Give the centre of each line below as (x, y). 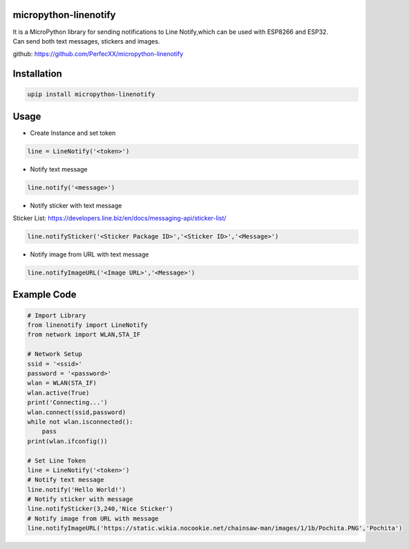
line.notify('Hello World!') (77, 490)
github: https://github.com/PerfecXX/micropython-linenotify (98, 54)
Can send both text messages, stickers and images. (86, 41)
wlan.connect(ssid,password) (77, 412)
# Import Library (57, 315)
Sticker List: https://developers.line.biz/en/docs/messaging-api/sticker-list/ (120, 218)
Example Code (45, 295)
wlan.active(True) (58, 393)
